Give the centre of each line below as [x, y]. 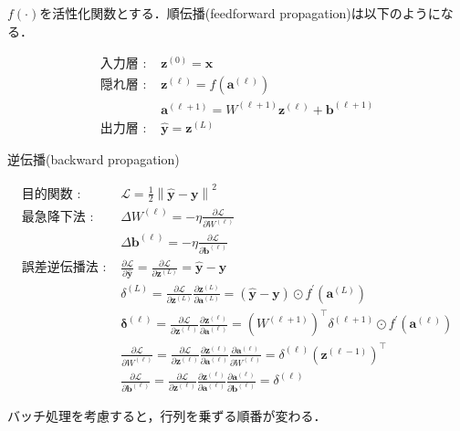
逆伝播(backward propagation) [94, 158]
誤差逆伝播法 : [64, 268]
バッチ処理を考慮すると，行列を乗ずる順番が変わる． [167, 415]
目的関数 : [51, 194]
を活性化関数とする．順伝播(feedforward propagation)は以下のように [240, 13]
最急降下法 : [57, 217]
